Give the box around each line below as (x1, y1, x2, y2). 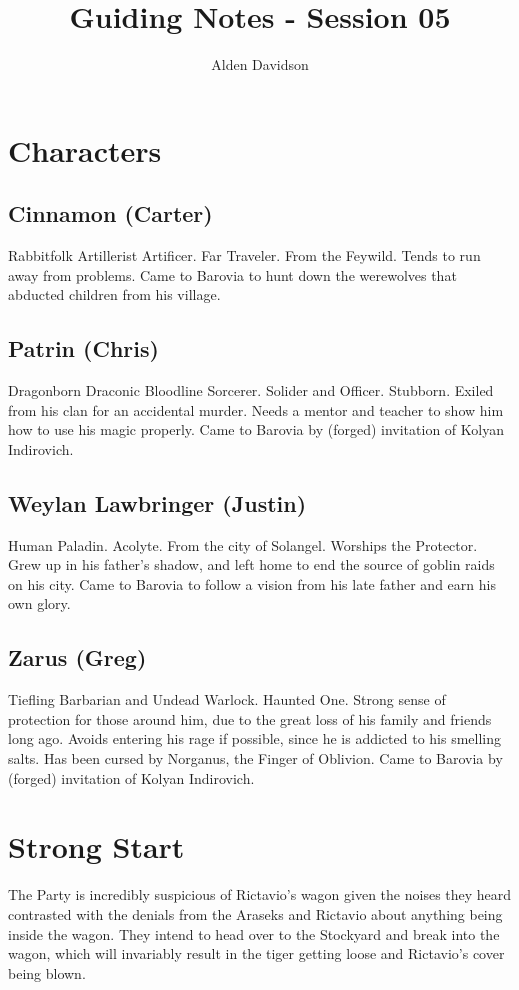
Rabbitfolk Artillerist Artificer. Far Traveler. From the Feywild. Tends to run (8, 245, 481, 266)
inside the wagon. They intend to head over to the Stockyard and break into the (8, 923, 500, 944)
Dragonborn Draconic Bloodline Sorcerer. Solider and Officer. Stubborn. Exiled (8, 380, 494, 401)
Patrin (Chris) (8, 333, 159, 364)
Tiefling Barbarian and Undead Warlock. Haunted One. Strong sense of (8, 689, 446, 710)
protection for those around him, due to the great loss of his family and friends (8, 708, 492, 729)
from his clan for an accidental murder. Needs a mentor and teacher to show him (8, 399, 504, 420)
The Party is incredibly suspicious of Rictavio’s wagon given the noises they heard (8, 884, 512, 905)
